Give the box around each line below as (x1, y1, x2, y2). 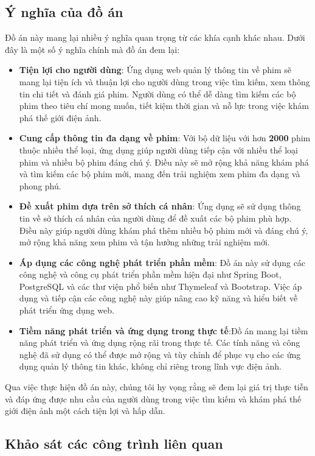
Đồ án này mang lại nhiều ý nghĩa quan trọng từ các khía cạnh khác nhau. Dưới (5, 31, 305, 44)
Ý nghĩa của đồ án (5, 2, 123, 21)
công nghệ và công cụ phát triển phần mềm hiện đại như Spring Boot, (19, 268, 282, 281)
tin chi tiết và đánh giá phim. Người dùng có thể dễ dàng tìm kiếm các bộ (19, 87, 296, 100)
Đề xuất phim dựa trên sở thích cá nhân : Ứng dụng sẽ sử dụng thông (19, 200, 301, 212)
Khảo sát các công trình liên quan (5, 434, 223, 453)
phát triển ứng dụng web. (19, 304, 114, 317)
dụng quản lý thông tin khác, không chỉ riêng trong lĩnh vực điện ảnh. (19, 360, 282, 373)
